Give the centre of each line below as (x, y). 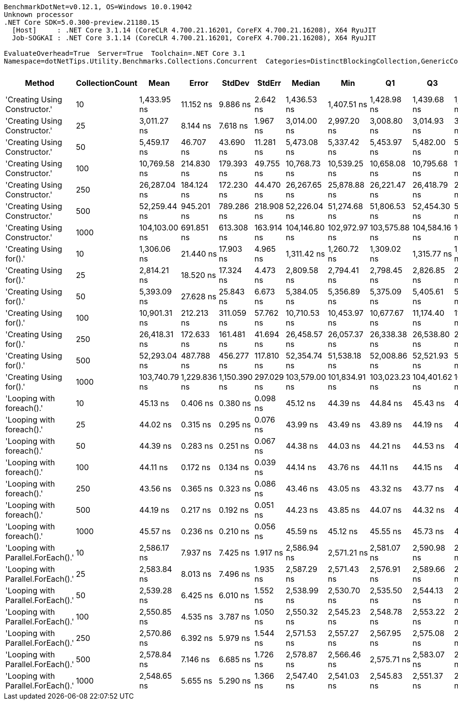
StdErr (269, 83)
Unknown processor (39, 15)
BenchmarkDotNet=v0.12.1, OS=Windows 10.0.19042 (98, 7)
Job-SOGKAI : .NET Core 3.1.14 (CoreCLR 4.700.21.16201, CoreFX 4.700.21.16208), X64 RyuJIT (194, 38)
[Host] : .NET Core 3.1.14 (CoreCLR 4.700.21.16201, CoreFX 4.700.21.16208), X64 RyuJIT (194, 30)
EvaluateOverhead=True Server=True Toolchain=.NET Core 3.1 (125, 53)
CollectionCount (107, 83)
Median (306, 83)
